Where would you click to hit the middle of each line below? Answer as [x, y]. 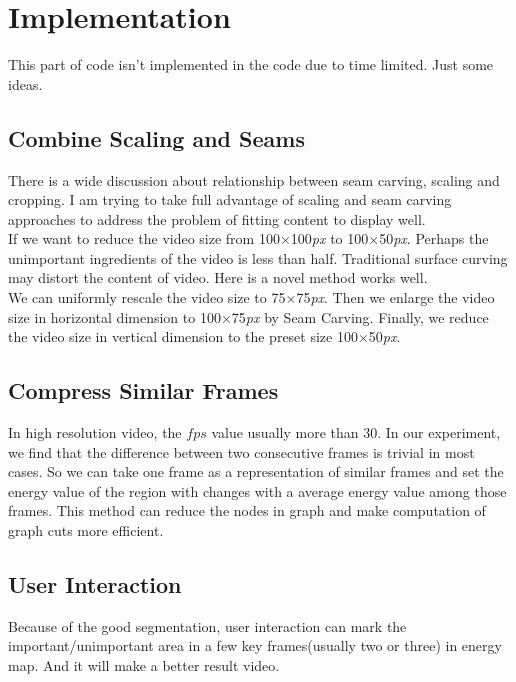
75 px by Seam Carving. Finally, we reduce [360, 316]
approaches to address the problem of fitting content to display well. [217, 218]
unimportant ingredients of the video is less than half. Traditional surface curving [258, 257]
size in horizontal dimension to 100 [114, 316]
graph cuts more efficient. [86, 530]
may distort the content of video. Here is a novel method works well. [218, 277]
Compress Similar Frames [143, 390]
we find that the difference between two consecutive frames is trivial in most [241, 451]
